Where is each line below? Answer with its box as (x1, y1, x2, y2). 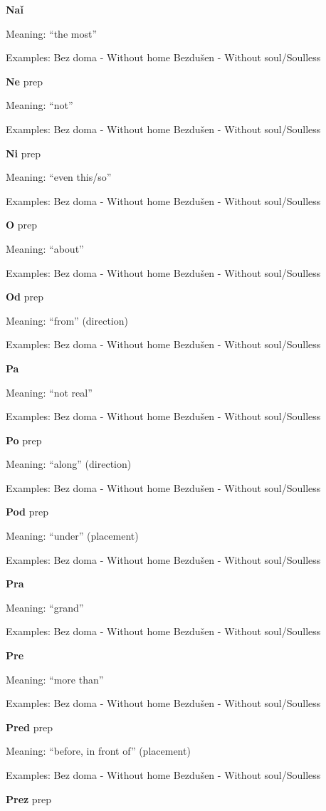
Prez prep (6, 791, 52, 806)
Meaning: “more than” (6, 671, 104, 686)
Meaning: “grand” (6, 600, 84, 614)
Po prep (6, 432, 42, 447)
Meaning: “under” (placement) (6, 528, 139, 543)
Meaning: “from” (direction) (6, 313, 128, 328)
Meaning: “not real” (6, 384, 93, 399)
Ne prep (6, 73, 43, 88)
